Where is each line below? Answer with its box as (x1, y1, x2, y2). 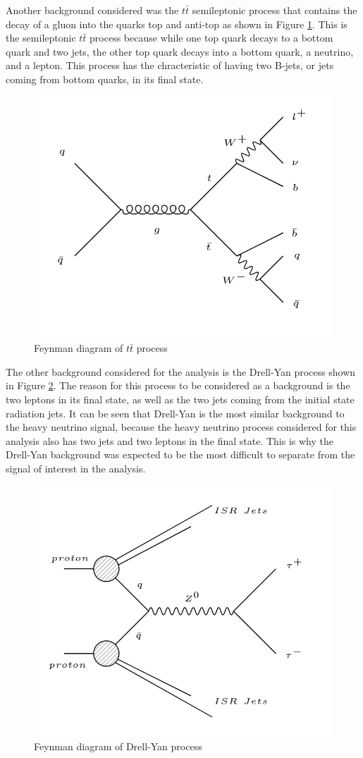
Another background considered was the (6, 3, 179, 17)
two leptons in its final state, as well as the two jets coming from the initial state (6, 392, 355, 407)
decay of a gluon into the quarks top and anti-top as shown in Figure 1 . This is (6, 16, 347, 31)
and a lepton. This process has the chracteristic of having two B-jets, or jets (6, 58, 334, 73)
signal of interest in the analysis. (6, 461, 146, 476)
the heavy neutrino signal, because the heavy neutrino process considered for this (6, 420, 357, 434)
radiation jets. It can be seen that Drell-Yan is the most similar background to (6, 405, 345, 420)
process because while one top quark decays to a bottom (90, 30, 333, 45)
